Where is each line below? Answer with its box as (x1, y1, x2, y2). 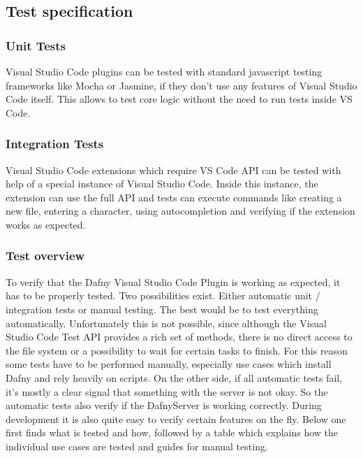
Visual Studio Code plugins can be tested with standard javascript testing (6, 64, 323, 78)
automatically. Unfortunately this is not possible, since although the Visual (6, 315, 327, 330)
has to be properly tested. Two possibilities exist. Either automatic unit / (6, 288, 320, 303)
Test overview (6, 247, 85, 264)
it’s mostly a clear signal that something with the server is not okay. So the (6, 384, 328, 399)
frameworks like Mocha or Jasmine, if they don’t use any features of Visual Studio (6, 78, 357, 92)
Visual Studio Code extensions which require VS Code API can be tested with (6, 162, 341, 177)
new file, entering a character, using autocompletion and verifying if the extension (6, 203, 355, 218)
